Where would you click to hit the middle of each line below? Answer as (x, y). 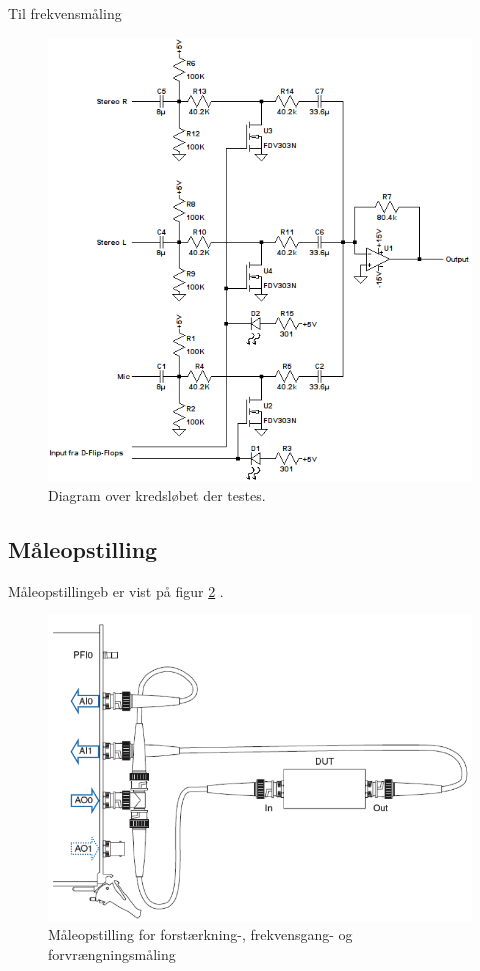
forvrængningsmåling (112, 953)
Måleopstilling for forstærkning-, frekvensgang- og (200, 934)
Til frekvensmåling (65, 13)
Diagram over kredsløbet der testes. (157, 495)
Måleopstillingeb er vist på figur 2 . (116, 590)
